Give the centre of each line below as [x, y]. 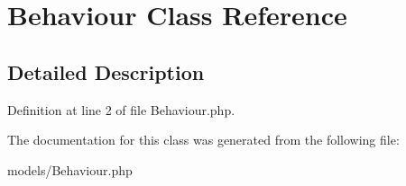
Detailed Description [106, 71]
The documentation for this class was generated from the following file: [203, 140]
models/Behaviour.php [70, 169]
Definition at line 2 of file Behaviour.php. [121, 109]
